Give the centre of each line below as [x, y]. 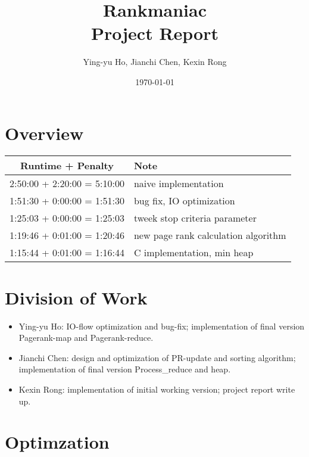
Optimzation [57, 442]
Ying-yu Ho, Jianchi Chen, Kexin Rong [155, 62]
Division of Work [76, 297]
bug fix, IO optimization [184, 201]
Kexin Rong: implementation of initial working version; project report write [157, 389]
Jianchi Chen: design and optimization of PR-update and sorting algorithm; [157, 357]
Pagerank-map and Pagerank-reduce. [86, 338]
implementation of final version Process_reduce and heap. [125, 369]
